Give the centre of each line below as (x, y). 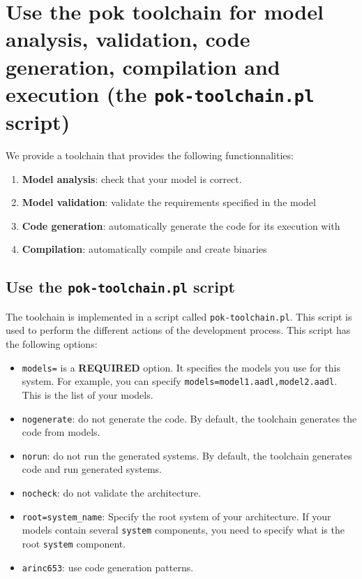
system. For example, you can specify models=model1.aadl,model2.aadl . (180, 381)
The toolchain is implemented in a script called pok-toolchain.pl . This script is (179, 316)
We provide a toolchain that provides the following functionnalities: (150, 155)
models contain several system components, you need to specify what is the (183, 530)
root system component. (74, 543)
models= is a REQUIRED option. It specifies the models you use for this (181, 367)
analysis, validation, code (128, 39)
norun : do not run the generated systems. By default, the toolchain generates (187, 455)
